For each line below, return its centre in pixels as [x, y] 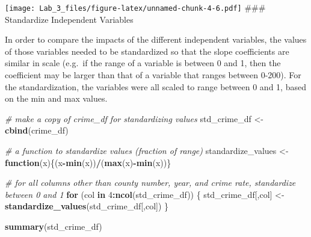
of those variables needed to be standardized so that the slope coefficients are [147, 51]
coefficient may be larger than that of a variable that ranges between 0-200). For [153, 75]
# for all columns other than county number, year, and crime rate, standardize [150, 183]
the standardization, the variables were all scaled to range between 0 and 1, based [155, 86]
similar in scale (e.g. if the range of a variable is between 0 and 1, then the [143, 63]
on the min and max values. [56, 98]
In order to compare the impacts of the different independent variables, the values [156, 39]
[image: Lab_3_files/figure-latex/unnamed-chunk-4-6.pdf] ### [135, 7]
